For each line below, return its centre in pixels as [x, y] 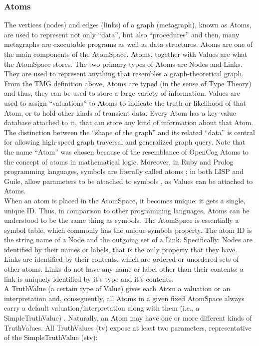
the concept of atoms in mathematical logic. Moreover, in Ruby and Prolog [119, 161]
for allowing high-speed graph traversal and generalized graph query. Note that [125, 142]
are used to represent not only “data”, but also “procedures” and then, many [122, 34]
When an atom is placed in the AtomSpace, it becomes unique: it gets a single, [125, 200]
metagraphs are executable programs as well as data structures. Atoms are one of [129, 44]
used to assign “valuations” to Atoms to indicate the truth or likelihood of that [125, 102]
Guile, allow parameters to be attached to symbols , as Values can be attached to [129, 181]
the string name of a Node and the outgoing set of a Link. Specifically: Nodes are [128, 240]
